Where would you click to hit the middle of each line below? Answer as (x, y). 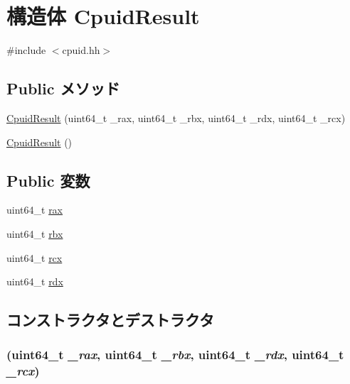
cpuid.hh (81, 50)
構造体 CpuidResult (103, 16)
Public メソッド (63, 88)
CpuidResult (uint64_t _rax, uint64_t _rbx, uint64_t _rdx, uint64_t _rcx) (176, 117)
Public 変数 (48, 180)
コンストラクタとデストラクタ (110, 320)
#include (26, 50)
